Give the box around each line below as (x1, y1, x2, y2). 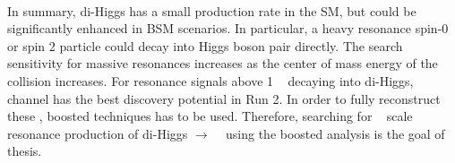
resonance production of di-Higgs (7, 124, 188, 142)
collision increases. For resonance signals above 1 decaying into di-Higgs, (7, 71, 414, 90)
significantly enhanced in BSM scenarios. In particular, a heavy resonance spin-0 (7, 19, 449, 38)
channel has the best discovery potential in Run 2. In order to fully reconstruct (7, 89, 441, 107)
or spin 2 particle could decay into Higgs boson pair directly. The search (7, 36, 403, 55)
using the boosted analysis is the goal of (226, 124, 445, 142)
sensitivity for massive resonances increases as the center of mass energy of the (7, 54, 438, 73)
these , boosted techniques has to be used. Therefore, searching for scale (7, 107, 413, 125)
